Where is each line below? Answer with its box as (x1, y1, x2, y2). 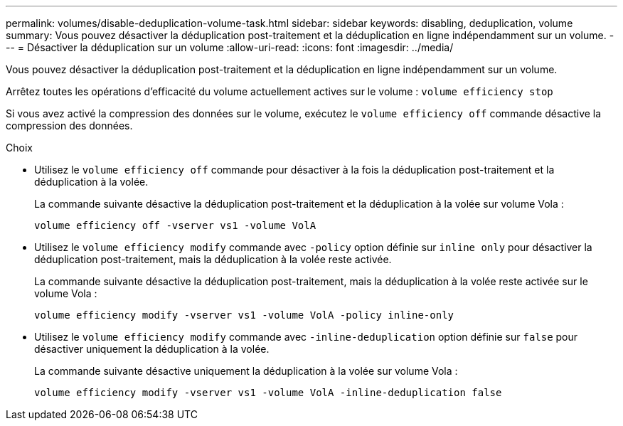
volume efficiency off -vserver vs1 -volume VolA (34, 220, 316, 231)
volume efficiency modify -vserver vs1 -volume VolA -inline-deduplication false (34, 387, 502, 398)
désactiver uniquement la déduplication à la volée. (34, 343, 270, 355)
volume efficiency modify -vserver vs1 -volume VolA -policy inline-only (34, 309, 454, 321)
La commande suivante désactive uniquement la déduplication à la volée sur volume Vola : (34, 365, 458, 377)
